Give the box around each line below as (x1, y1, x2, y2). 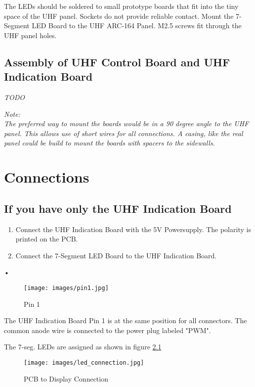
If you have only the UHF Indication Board (4, 200, 232, 216)
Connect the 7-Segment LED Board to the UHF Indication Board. (15, 250, 217, 260)
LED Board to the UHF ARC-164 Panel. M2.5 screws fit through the (32, 20, 242, 31)
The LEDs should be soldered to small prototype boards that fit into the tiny (4, 1, 239, 11)
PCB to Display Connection (24, 373, 108, 384)
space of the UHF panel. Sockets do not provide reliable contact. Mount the (4, 10, 234, 21)
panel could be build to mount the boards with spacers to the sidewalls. (4, 138, 215, 148)
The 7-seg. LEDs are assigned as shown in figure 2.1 (4, 341, 162, 352)
